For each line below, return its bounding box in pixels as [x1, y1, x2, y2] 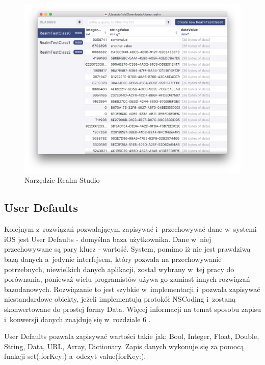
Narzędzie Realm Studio [24, 175, 100, 185]
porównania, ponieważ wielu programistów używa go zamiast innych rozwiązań [4, 274, 250, 284]
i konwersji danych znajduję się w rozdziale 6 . [4, 313, 151, 324]
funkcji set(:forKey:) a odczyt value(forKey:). [4, 351, 146, 361]
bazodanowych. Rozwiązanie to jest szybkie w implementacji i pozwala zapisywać [4, 283, 260, 294]
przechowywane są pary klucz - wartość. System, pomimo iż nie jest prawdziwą [4, 244, 251, 254]
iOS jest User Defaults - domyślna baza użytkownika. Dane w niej [4, 233, 211, 244]
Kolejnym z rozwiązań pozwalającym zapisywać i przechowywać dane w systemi [4, 224, 257, 234]
